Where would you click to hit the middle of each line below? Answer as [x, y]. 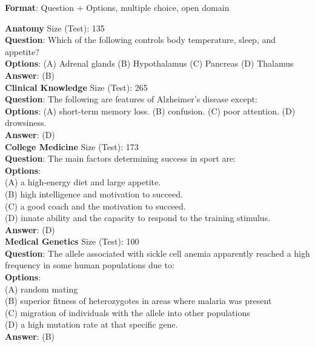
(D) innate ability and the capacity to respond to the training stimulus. [138, 218]
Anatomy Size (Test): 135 [55, 28]
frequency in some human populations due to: [90, 265]
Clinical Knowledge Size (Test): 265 [76, 87]
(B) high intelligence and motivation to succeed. [94, 193]
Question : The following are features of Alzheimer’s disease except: [131, 99]
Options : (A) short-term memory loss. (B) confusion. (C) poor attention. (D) [150, 111]
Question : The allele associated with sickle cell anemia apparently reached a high [157, 253]
